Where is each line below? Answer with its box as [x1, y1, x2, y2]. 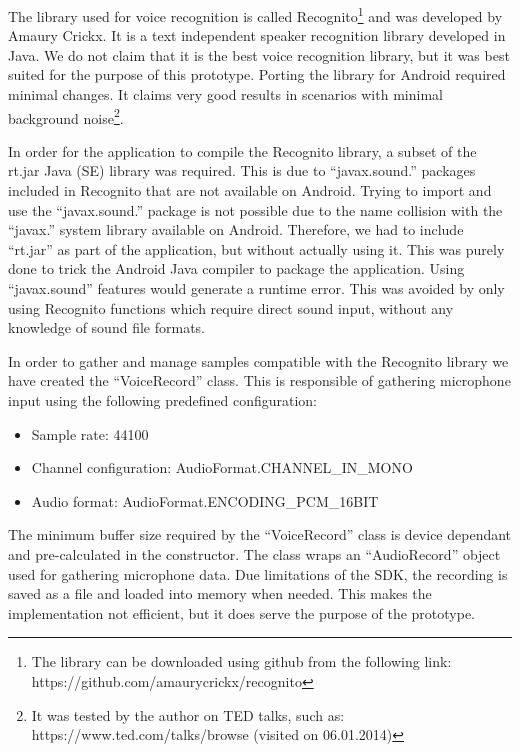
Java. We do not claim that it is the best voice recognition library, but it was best [8, 44, 510, 65]
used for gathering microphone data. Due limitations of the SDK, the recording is [8, 563, 508, 584]
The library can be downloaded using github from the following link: [31, 651, 452, 672]
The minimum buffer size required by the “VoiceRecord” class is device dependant [8, 524, 512, 545]
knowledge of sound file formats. [8, 317, 205, 338]
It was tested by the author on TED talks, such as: [31, 704, 345, 725]
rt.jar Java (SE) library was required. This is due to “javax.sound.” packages [8, 160, 476, 181]
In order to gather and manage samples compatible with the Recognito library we [8, 350, 509, 371]
